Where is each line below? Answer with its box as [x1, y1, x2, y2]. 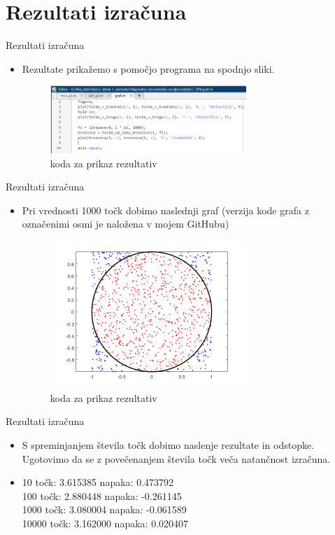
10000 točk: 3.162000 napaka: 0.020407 [22, 515, 189, 530]
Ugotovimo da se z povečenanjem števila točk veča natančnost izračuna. [22, 451, 331, 466]
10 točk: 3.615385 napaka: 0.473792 [22, 475, 174, 489]
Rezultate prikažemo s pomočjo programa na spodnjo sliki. [22, 61, 275, 76]
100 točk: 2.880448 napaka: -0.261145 [22, 488, 182, 503]
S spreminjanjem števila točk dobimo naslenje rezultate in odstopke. [22, 437, 315, 452]
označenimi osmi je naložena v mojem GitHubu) [22, 216, 229, 231]
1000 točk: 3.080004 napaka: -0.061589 [22, 502, 187, 517]
